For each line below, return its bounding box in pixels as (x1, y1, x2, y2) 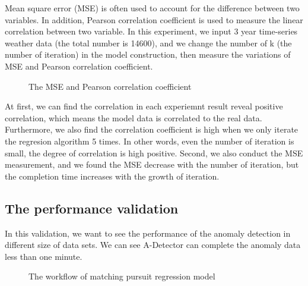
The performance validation (5, 199, 179, 217)
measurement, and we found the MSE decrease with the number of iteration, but (5, 158, 299, 171)
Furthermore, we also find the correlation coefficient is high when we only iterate (5, 123, 299, 136)
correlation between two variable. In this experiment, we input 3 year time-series (5, 25, 298, 37)
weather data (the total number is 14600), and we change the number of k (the (5, 36, 292, 49)
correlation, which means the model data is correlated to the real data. (5, 111, 262, 124)
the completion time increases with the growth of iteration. (5, 169, 220, 182)
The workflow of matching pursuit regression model (28, 270, 215, 282)
